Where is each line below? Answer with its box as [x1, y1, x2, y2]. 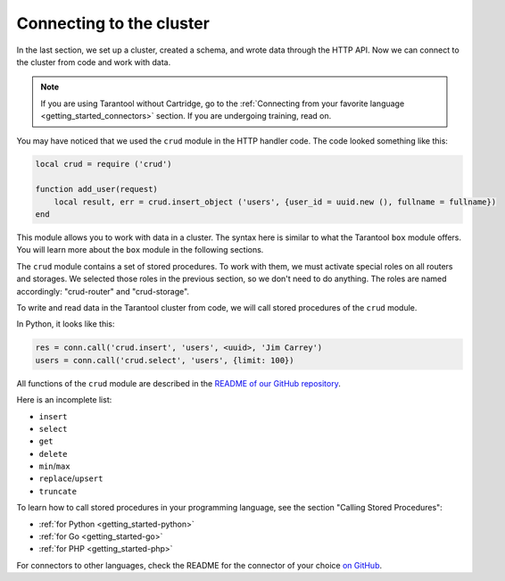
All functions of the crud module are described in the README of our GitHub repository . [16, 378, 341, 388]
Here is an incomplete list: [16, 394, 112, 405]
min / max [38, 461, 70, 472]
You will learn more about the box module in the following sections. [16, 245, 264, 255]
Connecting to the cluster [16, 13, 210, 33]
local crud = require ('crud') [35, 159, 173, 170]
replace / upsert [38, 473, 103, 484]
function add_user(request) [35, 184, 158, 195]
